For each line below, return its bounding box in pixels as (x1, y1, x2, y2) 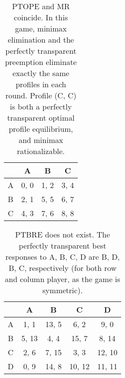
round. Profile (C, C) (5, 90, 77, 101)
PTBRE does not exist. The (15, 229, 110, 240)
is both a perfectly (10, 101, 72, 112)
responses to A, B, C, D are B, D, (5, 251, 120, 262)
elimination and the (8, 34, 74, 45)
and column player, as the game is (5, 273, 121, 284)
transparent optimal (7, 112, 75, 123)
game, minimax (15, 23, 67, 34)
